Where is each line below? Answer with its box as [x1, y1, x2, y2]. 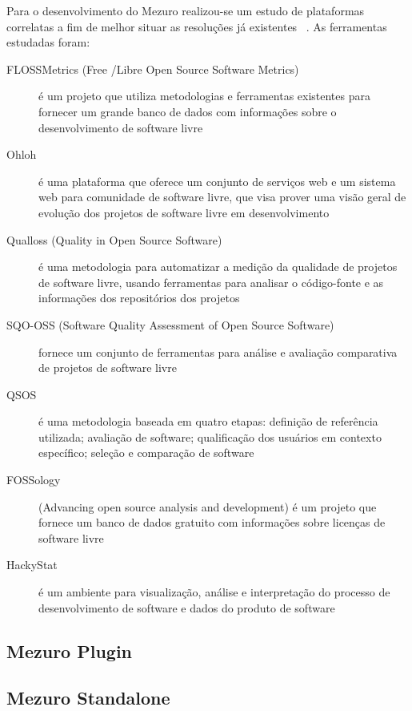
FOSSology [6, 471, 61, 488]
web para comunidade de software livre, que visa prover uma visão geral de [38, 188, 406, 205]
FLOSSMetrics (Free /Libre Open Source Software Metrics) [6, 60, 299, 77]
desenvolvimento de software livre [38, 119, 203, 135]
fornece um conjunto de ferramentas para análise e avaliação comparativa [38, 343, 398, 360]
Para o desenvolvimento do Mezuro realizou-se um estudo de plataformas [6, 2, 365, 18]
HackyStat [6, 556, 58, 573]
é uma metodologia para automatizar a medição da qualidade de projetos [38, 258, 398, 275]
